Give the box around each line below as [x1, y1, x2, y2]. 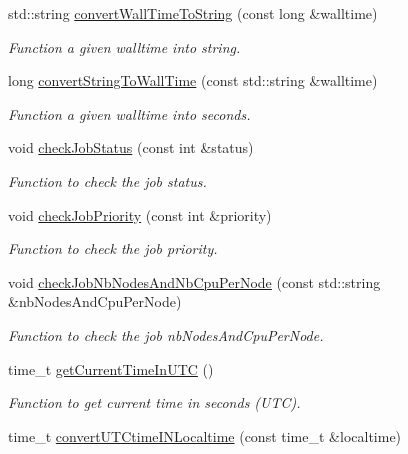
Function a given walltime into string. [8, 36, 241, 57]
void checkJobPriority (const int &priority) [8, 204, 272, 225]
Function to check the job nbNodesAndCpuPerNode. [8, 324, 324, 345]
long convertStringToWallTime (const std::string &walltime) [8, 70, 378, 91]
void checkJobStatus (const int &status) [8, 137, 254, 158]
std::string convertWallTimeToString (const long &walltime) [8, 3, 378, 23]
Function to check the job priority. [8, 238, 218, 259]
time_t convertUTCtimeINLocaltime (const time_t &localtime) [8, 425, 402, 446]
